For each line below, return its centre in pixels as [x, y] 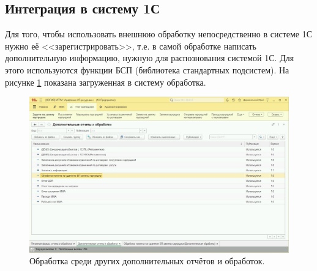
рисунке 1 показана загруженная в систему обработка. [106, 82]
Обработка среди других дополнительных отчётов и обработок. [147, 261]
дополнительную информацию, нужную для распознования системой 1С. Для [150, 58]
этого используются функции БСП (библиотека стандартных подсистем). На [147, 69]
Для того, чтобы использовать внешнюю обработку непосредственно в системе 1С [159, 34]
